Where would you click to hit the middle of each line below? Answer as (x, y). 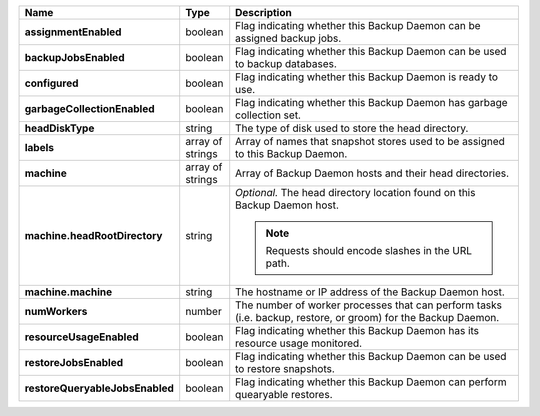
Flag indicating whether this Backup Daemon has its (357, 330)
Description (263, 12)
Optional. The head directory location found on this (355, 192)
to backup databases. (286, 63)
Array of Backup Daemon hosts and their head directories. (372, 173)
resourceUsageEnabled (81, 337)
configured (51, 83)
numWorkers (56, 311)
